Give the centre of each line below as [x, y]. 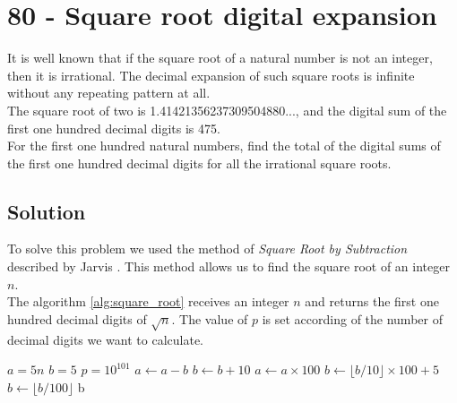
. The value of [210, 318]
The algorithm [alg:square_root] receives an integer [148, 301]
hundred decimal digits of [77, 318]
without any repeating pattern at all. [109, 93]
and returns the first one [372, 301]
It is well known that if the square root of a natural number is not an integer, [220, 58]
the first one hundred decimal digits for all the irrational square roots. [199, 163]
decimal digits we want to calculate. [105, 339]
